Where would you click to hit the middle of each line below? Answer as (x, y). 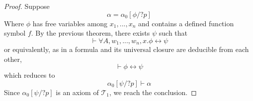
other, (13, 59)
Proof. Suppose (27, 6)
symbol (15, 33)
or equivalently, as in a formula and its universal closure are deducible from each (126, 49)
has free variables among (70, 23)
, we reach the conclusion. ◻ (153, 92)
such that (173, 33)
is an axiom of (77, 92)
